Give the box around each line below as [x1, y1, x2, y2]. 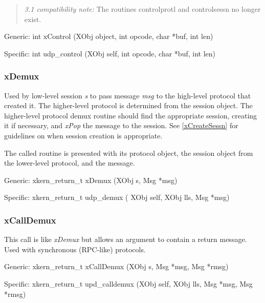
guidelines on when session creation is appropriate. [4, 130, 163, 140]
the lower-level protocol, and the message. [4, 157, 135, 168]
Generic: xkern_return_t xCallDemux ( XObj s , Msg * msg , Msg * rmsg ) [4, 261, 229, 272]
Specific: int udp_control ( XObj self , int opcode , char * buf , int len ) [4, 48, 216, 58]
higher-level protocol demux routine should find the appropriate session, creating [4, 110, 257, 120]
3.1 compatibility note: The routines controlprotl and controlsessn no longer [24, 4, 261, 14]
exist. [24, 13, 41, 24]
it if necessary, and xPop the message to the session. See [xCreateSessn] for [4, 120, 238, 131]
